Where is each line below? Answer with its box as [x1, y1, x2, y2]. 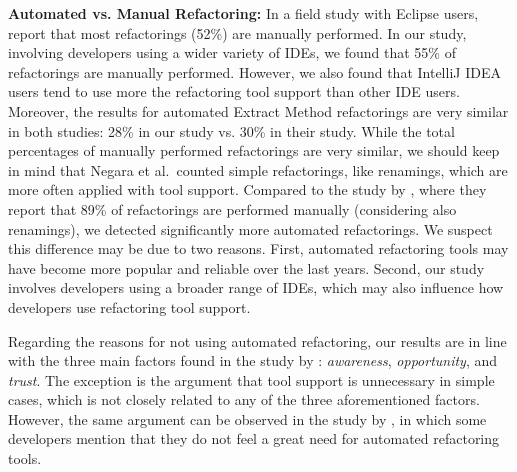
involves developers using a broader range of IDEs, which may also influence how [8, 277, 504, 298]
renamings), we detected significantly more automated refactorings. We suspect [8, 218, 493, 239]
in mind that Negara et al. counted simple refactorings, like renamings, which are [8, 159, 508, 180]
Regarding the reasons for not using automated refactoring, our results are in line [8, 330, 507, 351]
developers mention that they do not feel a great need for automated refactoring [8, 428, 500, 449]
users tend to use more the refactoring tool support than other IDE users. [8, 81, 460, 102]
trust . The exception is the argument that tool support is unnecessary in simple [8, 369, 495, 390]
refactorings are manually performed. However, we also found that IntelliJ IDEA [8, 61, 501, 82]
